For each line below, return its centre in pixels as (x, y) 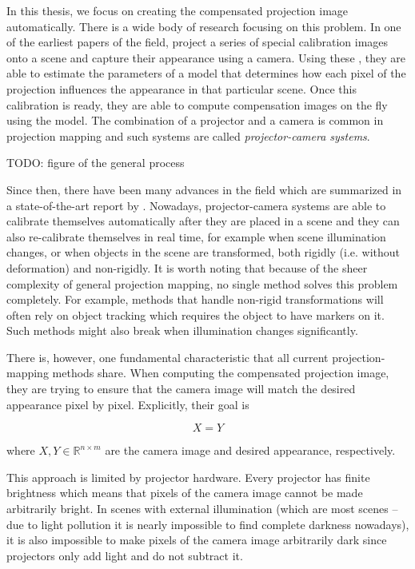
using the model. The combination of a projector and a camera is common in (195, 120)
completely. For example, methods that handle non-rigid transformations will (195, 299)
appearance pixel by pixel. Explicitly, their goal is (128, 404)
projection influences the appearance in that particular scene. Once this (182, 88)
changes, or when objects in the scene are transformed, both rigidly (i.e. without (204, 252)
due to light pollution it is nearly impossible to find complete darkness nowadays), (208, 524)
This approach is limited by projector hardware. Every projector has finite (188, 477)
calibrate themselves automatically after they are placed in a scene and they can (203, 221)
